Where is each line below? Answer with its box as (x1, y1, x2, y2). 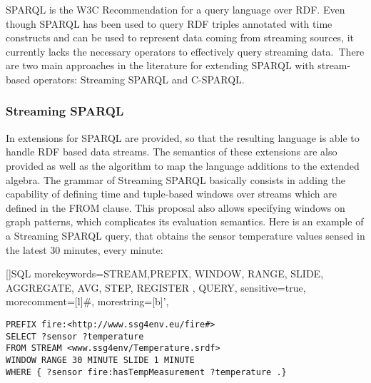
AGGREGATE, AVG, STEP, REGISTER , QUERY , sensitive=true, (6, 280, 306, 295)
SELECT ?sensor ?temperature (6, 331, 144, 342)
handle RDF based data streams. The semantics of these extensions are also (6, 144, 337, 159)
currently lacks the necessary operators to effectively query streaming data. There (6, 44, 365, 58)
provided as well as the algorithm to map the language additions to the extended (6, 158, 360, 173)
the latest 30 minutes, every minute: (6, 242, 163, 257)
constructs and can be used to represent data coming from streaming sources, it (6, 30, 355, 45)
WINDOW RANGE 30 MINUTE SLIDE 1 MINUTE (6, 354, 195, 365)
